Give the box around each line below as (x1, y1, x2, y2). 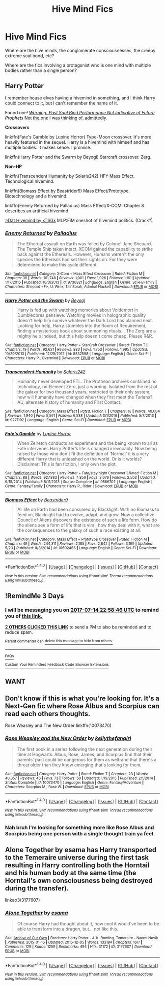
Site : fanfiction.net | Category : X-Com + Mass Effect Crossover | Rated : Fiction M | (5, 271, 145, 276)
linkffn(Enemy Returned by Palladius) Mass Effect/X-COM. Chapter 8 (5, 202, 144, 208)
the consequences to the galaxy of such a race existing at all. (17, 527, 141, 533)
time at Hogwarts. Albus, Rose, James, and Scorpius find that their (17, 751, 152, 757)
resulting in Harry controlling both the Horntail (5, 861, 150, 869)
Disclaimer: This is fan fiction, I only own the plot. (17, 461, 117, 467)
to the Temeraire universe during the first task (5, 853, 149, 861)
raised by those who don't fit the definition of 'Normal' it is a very (17, 451, 149, 457)
